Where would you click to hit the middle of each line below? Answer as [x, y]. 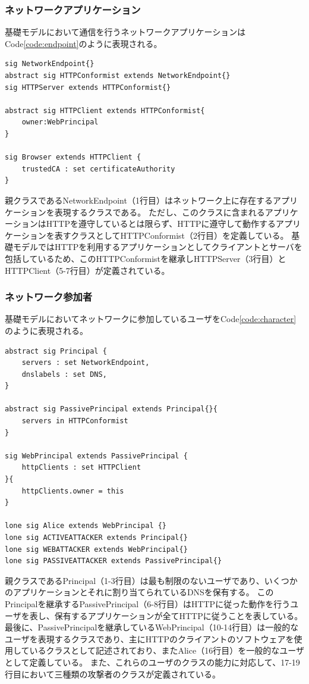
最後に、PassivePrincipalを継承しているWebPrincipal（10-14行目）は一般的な [152, 627]
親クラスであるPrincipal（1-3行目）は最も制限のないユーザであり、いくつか [151, 580]
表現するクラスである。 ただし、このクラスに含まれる [160, 212]
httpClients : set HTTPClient [81, 468]
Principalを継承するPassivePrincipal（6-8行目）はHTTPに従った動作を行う [148, 603]
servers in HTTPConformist [75, 421]
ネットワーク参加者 [49, 297]
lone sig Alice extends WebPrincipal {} [86, 526]
